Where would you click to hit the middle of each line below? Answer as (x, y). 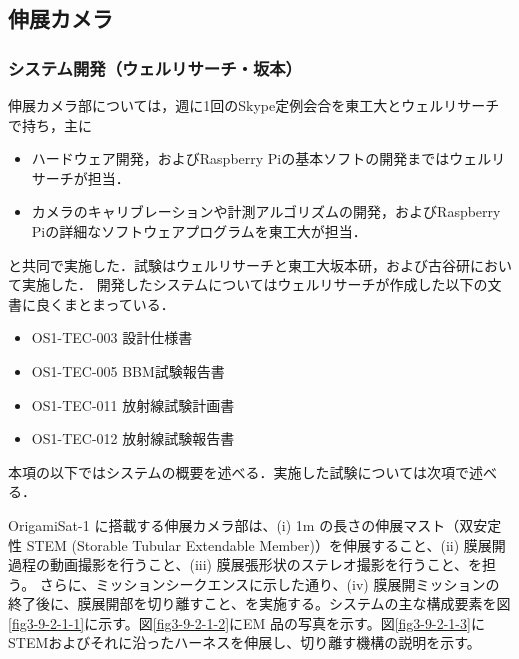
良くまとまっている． (105, 303)
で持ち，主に (50, 124)
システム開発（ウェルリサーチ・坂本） (155, 67)
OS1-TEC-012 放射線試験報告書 (133, 438)
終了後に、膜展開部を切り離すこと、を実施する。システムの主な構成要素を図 (259, 603)
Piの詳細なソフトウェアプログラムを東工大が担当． (199, 230)
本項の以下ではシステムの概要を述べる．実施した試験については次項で (238, 471)
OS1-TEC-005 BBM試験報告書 (128, 370)
